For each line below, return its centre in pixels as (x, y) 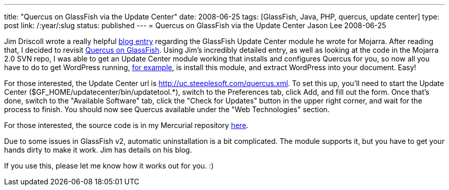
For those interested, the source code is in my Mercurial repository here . (126, 125)
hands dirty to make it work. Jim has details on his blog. (98, 150)
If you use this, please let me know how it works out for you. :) (109, 166)
